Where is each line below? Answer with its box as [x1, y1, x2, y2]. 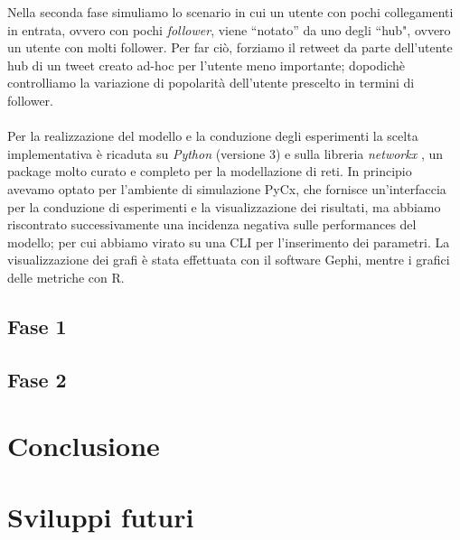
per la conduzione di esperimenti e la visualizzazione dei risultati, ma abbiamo [7, 197, 441, 216]
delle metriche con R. [7, 267, 125, 286]
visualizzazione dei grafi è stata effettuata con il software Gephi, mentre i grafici [7, 250, 450, 269]
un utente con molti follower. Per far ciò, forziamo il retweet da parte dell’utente [7, 38, 453, 57]
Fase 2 [7, 365, 67, 393]
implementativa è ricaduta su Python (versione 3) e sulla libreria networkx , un [7, 144, 443, 163]
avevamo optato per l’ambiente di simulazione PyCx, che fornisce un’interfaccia [7, 179, 446, 198]
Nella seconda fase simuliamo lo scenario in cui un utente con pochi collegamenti [7, 3, 454, 21]
